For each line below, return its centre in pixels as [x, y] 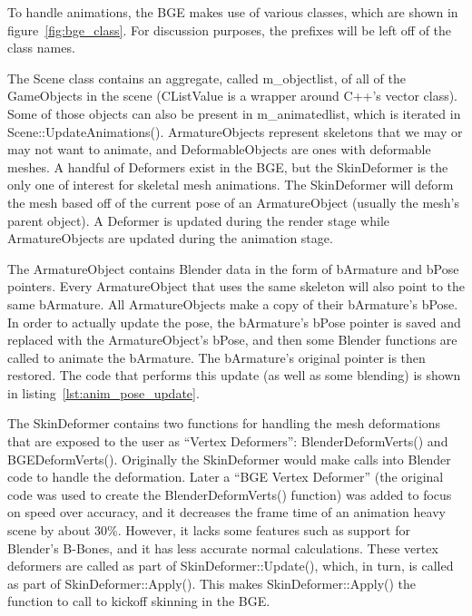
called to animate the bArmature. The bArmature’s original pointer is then [216, 357]
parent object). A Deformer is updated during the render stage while [198, 220]
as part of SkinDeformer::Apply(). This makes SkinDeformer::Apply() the [212, 583]
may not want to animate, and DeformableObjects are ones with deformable [219, 149]
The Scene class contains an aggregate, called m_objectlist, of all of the [206, 78]
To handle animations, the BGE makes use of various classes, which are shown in [233, 12]
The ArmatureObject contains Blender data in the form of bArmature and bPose [233, 268]
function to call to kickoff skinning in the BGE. [139, 601]
